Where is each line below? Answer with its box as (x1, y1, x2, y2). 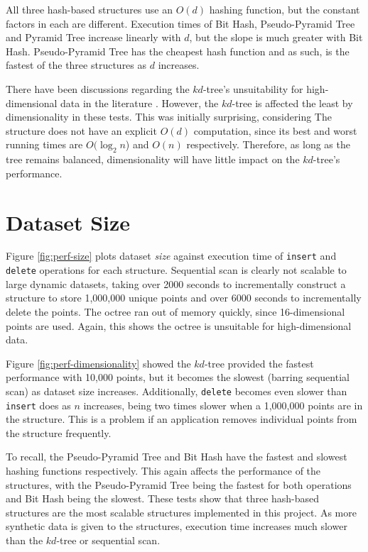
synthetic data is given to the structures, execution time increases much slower (6, 519, 347, 534)
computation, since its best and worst (193, 123, 357, 138)
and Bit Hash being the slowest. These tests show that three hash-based (6, 491, 320, 506)
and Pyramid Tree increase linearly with (6, 30, 181, 45)
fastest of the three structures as (6, 57, 147, 72)
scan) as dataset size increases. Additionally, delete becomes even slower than (6, 383, 347, 398)
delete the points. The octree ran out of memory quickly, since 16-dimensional (6, 304, 345, 319)
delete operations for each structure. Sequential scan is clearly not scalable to (6, 263, 347, 277)
